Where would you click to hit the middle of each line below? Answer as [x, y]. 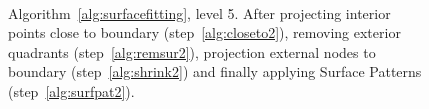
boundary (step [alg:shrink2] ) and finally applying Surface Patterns [215, 71]
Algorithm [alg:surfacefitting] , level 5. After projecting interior [199, 12]
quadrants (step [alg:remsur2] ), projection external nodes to [192, 51]
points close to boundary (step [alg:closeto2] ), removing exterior [204, 32]
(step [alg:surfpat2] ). [71, 90]
